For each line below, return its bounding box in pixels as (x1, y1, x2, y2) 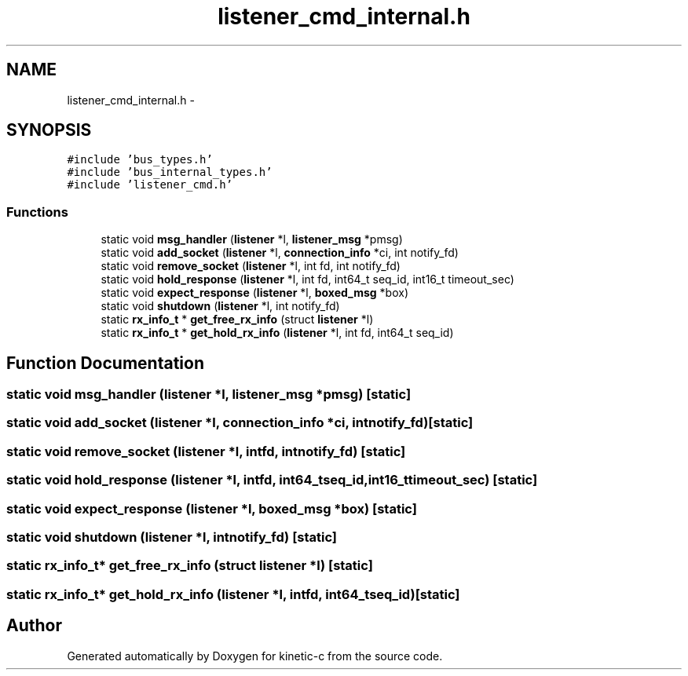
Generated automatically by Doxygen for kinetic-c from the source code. (67, 649, 443, 663)
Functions (6, 203, 68, 220)
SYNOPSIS (6, 120, 92, 141)
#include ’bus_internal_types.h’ (67, 166, 273, 179)
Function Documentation (6, 353, 204, 373)
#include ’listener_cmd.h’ (67, 178, 233, 192)
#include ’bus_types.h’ (67, 153, 213, 166)
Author (6, 616, 62, 636)
